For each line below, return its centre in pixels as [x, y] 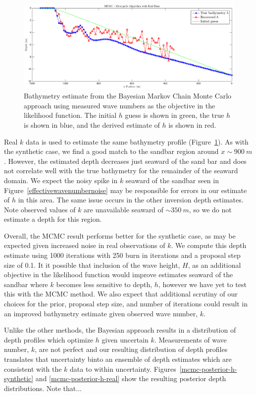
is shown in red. [192, 124]
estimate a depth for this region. [53, 219]
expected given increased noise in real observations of [85, 245]
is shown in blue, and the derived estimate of [92, 124]
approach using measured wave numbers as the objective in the [120, 105]
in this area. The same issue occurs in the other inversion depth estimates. [131, 200]
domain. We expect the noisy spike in [61, 180]
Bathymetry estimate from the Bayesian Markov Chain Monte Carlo [128, 96]
